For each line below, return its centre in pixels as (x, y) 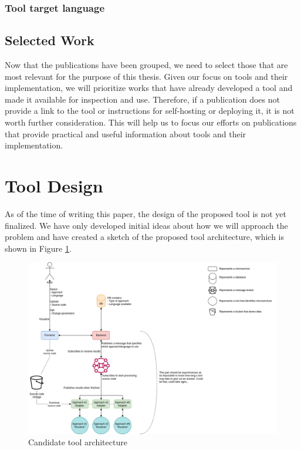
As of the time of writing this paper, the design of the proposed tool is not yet (146, 213)
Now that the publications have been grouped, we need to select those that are (146, 65)
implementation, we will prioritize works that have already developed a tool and (149, 88)
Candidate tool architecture (78, 442)
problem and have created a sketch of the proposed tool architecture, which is (145, 237)
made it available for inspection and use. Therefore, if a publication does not (142, 99)
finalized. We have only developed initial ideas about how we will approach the (146, 225)
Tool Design (54, 185)
